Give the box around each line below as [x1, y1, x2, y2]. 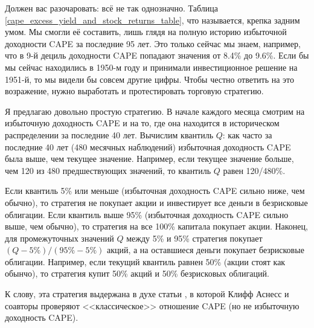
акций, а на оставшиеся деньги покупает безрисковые [106, 243, 304, 256]
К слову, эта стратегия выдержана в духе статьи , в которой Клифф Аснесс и [5, 288, 289, 300]
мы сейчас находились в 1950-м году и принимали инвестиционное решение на [5, 60, 298, 73]
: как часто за [222, 128, 272, 141]
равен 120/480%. [223, 164, 286, 176]
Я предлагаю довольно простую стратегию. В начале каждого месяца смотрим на [5, 105, 305, 117]
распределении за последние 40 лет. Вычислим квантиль [5, 128, 214, 141]
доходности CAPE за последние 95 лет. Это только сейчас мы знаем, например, [5, 37, 301, 50]
